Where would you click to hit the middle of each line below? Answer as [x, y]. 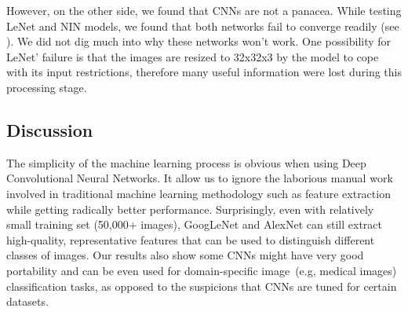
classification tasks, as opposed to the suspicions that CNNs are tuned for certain [202, 286]
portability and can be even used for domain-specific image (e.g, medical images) [202, 270]
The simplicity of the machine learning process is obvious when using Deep [186, 162]
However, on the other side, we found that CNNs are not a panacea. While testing [204, 10]
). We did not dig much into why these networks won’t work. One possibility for [199, 41]
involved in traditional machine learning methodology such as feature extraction [199, 193]
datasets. [27, 301]
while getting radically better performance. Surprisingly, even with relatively [190, 209]
